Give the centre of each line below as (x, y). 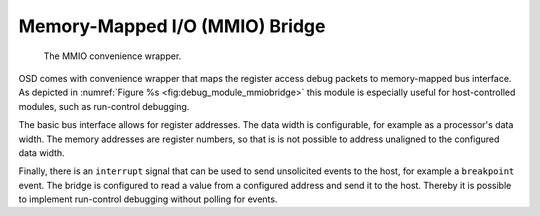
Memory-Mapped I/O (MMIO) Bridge (172, 26)
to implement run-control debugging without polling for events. (148, 199)
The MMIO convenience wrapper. (112, 56)
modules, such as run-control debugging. (104, 106)
